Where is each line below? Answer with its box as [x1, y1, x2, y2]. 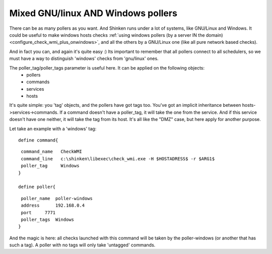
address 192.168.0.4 [21, 203, 85, 209]
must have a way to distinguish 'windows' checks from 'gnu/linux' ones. [9, 55, 159, 61]
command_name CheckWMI [21, 149, 83, 155]
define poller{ [18, 184, 56, 190]
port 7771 [21, 210, 56, 215]
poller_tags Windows [21, 217, 75, 222]
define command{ [18, 138, 58, 143]
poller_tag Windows [21, 163, 80, 169]
